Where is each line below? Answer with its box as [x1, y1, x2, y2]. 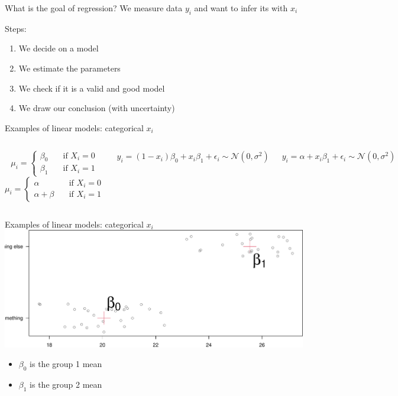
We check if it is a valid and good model [18, 82, 165, 94]
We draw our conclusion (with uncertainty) [18, 102, 175, 114]
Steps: [5, 22, 27, 34]
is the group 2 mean [30, 378, 102, 391]
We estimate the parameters [18, 61, 121, 74]
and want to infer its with [194, 2, 288, 14]
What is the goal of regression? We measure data [5, 2, 183, 14]
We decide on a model [18, 42, 99, 54]
